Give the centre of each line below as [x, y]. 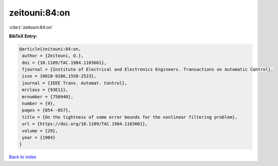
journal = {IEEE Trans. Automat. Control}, [75, 83]
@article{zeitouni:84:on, [50, 49]
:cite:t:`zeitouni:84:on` [31, 27]
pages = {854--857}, [46, 110]
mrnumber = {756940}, [48, 97]
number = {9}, [39, 104]
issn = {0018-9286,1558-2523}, [59, 76]
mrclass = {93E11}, [45, 90]
